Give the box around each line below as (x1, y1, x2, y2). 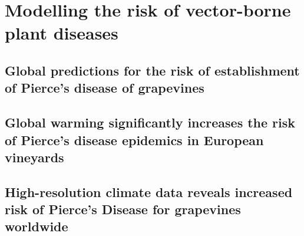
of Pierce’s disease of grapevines (5, 78, 204, 97)
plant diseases (5, 21, 118, 45)
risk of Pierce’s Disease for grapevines (5, 200, 241, 218)
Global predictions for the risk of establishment (5, 61, 300, 79)
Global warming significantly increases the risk (5, 113, 296, 132)
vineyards (5, 147, 64, 166)
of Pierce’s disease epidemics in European (5, 130, 264, 149)
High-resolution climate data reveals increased (5, 182, 293, 201)
